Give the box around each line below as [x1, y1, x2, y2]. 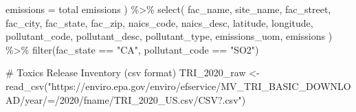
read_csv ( [5, 78, 48, 93]
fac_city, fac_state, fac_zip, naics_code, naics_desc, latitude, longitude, [5, 15, 313, 30]
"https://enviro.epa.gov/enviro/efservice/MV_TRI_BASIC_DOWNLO [47, 78, 351, 93]
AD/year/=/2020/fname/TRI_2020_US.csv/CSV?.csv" [5, 92, 242, 107]
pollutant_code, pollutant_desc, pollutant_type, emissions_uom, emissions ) [5, 29, 333, 43]
